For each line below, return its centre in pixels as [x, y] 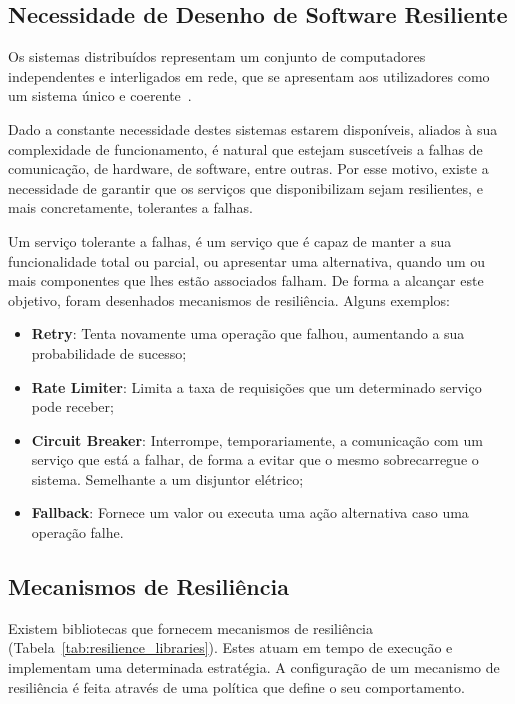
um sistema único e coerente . [100, 95]
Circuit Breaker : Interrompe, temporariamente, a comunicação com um [257, 439]
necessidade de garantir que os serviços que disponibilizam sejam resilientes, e [245, 187]
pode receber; [72, 406]
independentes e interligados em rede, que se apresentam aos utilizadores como [249, 75]
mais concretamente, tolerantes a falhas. [130, 207]
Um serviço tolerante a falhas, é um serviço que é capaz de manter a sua [230, 240]
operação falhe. [77, 532]
